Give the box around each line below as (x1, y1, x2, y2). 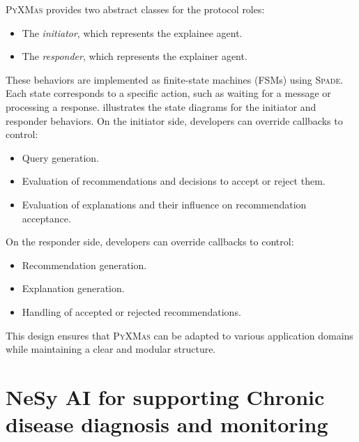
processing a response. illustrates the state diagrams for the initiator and (6, 99, 316, 114)
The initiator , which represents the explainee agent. (22, 25, 243, 40)
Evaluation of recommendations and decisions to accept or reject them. (22, 174, 326, 188)
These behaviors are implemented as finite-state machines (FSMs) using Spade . (6, 72, 344, 86)
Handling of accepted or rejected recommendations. (22, 304, 241, 319)
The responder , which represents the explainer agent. (22, 49, 247, 63)
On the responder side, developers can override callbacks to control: (6, 234, 294, 249)
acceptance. (22, 211, 71, 225)
